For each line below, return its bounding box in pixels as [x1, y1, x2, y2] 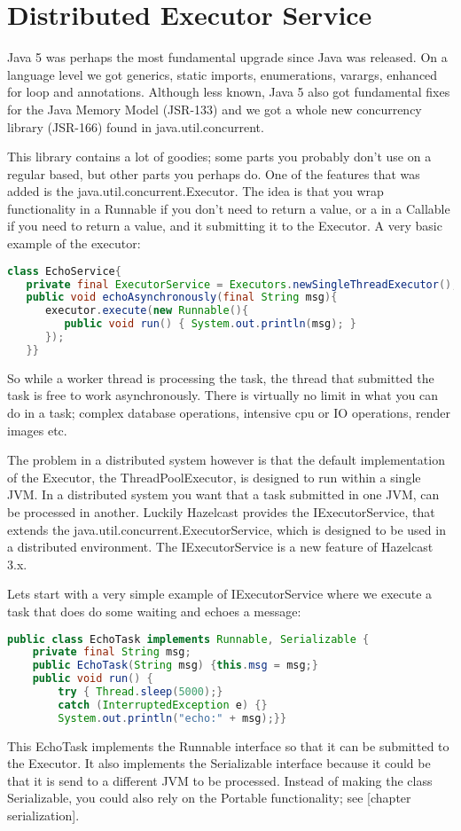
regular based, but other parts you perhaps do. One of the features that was [7, 164, 420, 183]
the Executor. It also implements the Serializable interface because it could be [7, 754, 431, 772]
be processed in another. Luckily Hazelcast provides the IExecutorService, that [7, 502, 435, 521]
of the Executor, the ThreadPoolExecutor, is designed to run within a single [7, 467, 421, 486]
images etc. [7, 420, 67, 439]
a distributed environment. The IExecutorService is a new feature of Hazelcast [7, 537, 434, 556]
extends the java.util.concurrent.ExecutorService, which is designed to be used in [7, 520, 446, 538]
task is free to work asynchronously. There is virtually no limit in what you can [7, 386, 438, 404]
